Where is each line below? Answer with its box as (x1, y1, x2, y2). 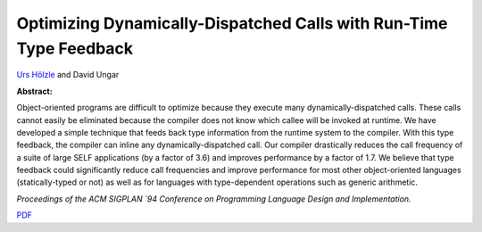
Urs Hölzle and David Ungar (16, 70, 120, 80)
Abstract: (16, 86, 53, 96)
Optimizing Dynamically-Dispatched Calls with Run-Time (16, 13, 448, 33)
